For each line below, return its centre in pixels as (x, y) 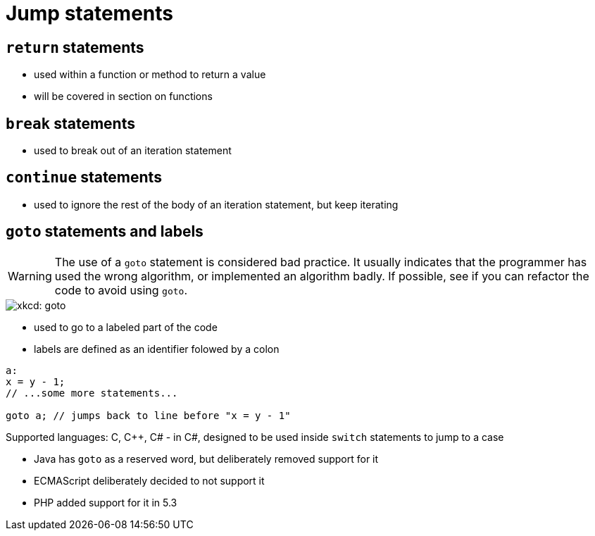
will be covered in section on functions (123, 96)
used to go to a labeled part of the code (126, 327)
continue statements (84, 177)
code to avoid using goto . (121, 290)
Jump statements (90, 13)
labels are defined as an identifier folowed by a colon (157, 349)
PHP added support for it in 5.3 (106, 502)
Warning (30, 276)
